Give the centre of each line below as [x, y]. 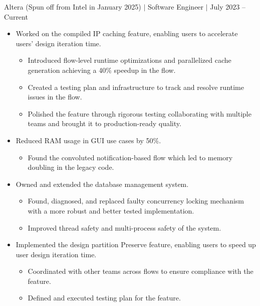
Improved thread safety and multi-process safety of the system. [124, 227]
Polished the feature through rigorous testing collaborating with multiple [140, 113]
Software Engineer [176, 7]
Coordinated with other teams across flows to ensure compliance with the [141, 271]
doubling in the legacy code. [71, 167]
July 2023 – [228, 7]
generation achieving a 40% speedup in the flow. [102, 70]
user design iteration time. [56, 254]
